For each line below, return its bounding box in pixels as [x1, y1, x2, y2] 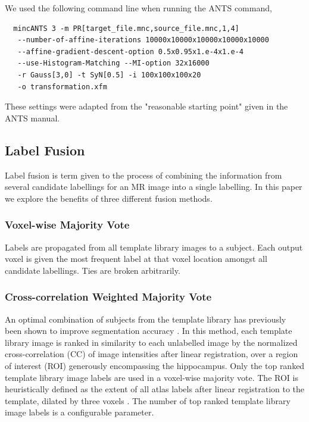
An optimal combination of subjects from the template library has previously [5, 312, 286, 325]
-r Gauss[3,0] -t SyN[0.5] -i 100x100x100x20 [17, 70, 201, 79]
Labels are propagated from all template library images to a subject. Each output [5, 240, 303, 253]
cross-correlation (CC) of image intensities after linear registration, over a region [5, 348, 298, 360]
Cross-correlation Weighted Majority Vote [5, 289, 212, 304]
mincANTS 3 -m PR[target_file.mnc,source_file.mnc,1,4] [13, 24, 239, 33]
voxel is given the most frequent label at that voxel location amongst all [5, 252, 267, 265]
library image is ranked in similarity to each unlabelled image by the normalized [5, 336, 298, 348]
